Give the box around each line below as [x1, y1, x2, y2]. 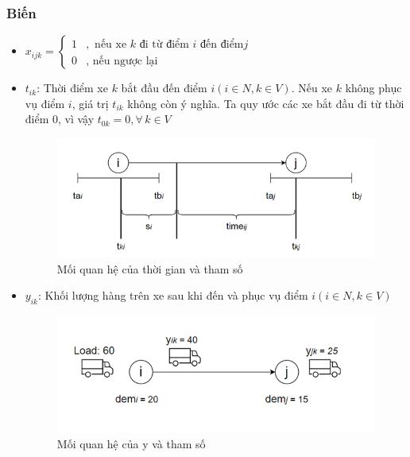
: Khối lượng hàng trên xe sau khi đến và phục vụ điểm [37, 287, 308, 304]
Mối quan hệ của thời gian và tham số [56, 260, 243, 277]
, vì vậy [58, 110, 95, 127]
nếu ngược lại [92, 55, 158, 67]
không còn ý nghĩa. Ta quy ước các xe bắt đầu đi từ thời [127, 95, 404, 111]
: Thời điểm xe [37, 79, 108, 96]
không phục [345, 79, 402, 96]
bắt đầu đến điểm [121, 79, 207, 96]
